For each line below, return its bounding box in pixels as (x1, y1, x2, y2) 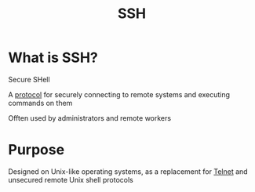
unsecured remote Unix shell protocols (8, 175, 133, 184)
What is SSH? (8, 49, 98, 67)
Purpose (8, 141, 65, 159)
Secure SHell (8, 74, 50, 84)
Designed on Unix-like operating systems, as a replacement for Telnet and (8, 166, 249, 176)
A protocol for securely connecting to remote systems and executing (8, 89, 230, 99)
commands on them (8, 98, 73, 107)
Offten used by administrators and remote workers (8, 113, 171, 122)
